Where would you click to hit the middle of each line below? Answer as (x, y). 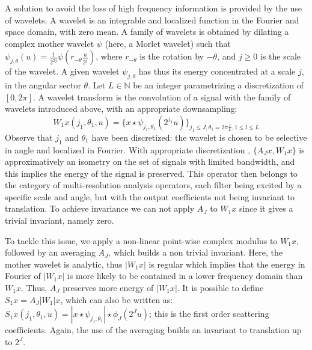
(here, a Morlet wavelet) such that (168, 43)
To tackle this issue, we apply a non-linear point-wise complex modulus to (141, 240)
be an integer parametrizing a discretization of (218, 85)
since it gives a (266, 208)
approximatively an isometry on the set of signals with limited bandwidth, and (150, 161)
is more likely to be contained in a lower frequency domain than (185, 276)
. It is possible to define (220, 288)
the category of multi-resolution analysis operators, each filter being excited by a (153, 185)
